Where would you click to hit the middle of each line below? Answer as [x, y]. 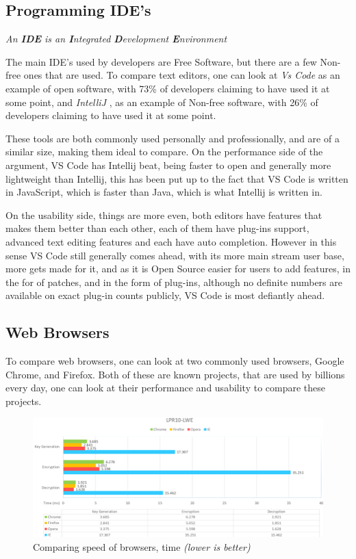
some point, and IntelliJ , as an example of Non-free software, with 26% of [162, 102]
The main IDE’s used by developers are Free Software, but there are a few [161, 61]
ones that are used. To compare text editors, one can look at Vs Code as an [182, 75]
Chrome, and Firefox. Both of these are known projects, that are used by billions [175, 374]
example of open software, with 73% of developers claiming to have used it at [168, 88]
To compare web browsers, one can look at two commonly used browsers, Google [175, 361]
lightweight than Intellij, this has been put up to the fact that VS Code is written [177, 178]
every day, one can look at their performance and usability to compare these [166, 388]
